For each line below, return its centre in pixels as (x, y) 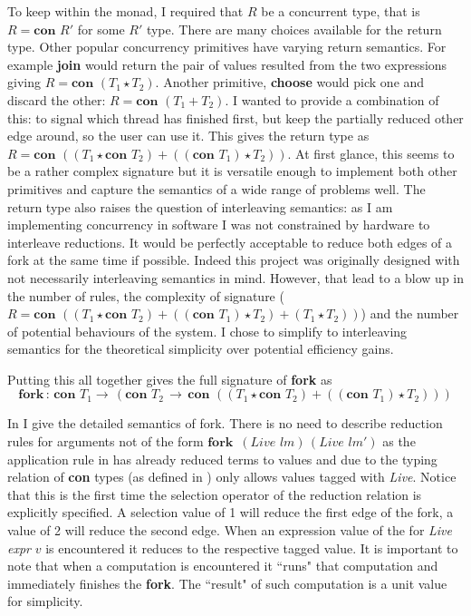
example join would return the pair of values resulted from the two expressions (227, 64)
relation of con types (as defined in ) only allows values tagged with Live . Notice (232, 477)
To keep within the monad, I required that (125, 11)
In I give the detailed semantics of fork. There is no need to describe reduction (225, 423)
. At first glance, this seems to (371, 153)
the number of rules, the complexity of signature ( (146, 295)
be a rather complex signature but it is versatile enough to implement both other (232, 171)
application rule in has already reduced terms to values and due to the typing (222, 459)
